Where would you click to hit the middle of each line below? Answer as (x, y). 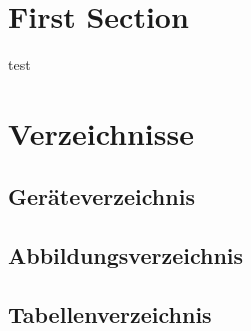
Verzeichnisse (101, 132)
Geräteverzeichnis (101, 196)
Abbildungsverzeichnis (126, 255)
